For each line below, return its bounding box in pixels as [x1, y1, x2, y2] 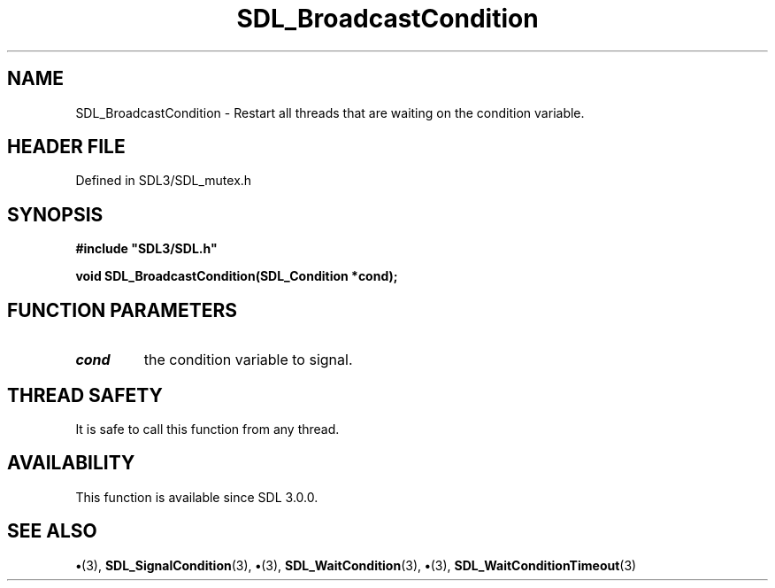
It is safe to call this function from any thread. [75, 421, 340, 437]
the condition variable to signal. [143, 351, 353, 369]
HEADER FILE [7, 135, 126, 159]
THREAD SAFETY [7, 383, 163, 406]
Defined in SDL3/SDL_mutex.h [75, 173, 252, 189]
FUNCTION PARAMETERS [7, 298, 237, 321]
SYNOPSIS [7, 203, 104, 226]
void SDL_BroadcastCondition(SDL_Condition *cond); [75, 268, 398, 284]
